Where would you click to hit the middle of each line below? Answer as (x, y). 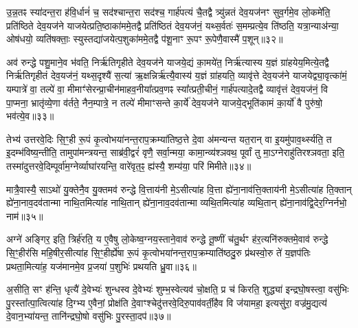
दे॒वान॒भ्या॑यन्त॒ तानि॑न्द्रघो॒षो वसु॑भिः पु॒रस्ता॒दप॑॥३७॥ (89, 316)
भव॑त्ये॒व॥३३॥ (30, 116)
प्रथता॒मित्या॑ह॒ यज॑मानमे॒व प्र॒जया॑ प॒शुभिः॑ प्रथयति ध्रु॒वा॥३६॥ (102, 266)
